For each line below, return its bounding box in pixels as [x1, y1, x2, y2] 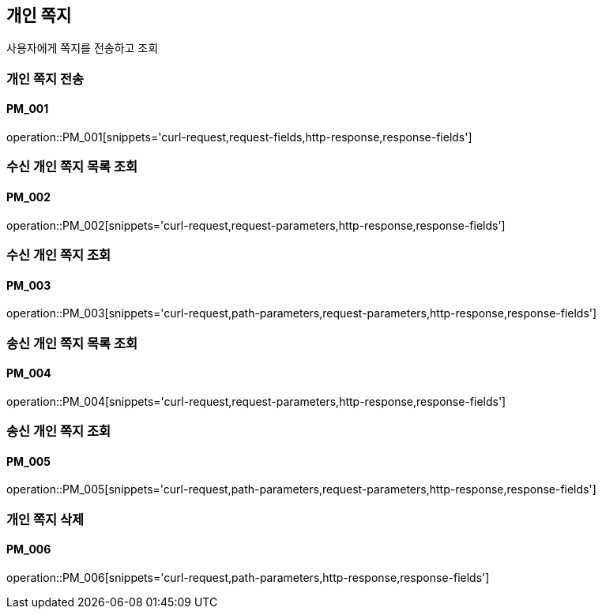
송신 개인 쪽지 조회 [6, 423, 111, 440]
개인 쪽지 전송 [6, 70, 85, 87]
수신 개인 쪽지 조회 [6, 246, 111, 263]
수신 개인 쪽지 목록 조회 [6, 159, 138, 175]
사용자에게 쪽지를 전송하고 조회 [6, 41, 159, 55]
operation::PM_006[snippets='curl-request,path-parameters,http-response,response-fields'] [6, 570, 490, 584]
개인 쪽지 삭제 [6, 511, 85, 527]
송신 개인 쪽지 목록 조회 [6, 335, 138, 351]
